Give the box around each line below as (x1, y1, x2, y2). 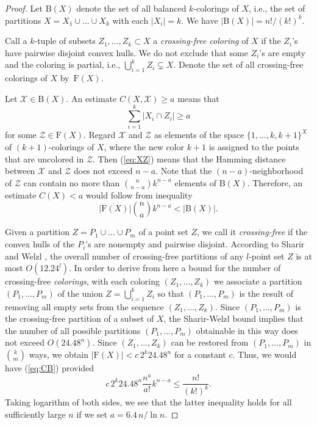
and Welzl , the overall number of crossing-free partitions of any (5, 249, 244, 262)
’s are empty (259, 46, 305, 59)
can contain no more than (23, 176, 120, 189)
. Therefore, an (247, 176, 303, 189)
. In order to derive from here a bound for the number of (69, 261, 281, 274)
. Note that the (155, 164, 212, 177)
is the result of (239, 286, 293, 299)
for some (5, 128, 37, 141)
